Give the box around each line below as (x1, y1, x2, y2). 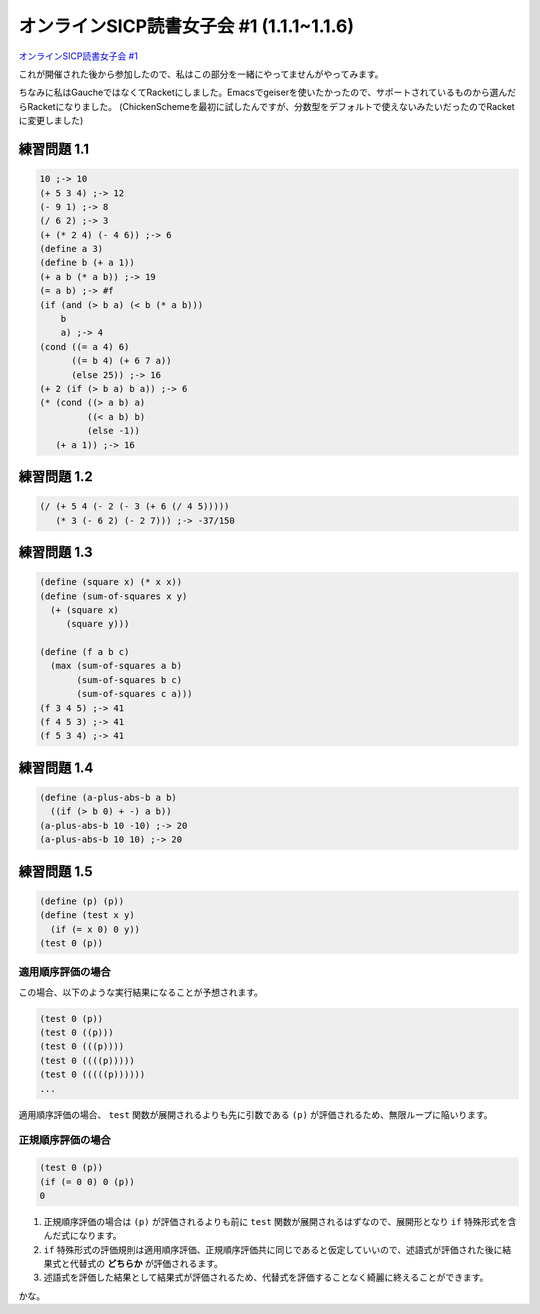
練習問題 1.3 (18, 543, 94, 560)
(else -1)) (86, 425, 140, 437)
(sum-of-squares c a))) (76, 688, 194, 700)
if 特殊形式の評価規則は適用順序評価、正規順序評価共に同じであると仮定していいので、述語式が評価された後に (43, 1243, 503, 1255)
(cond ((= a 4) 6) (39, 341, 130, 352)
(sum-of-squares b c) (76, 674, 183, 685)
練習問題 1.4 (18, 759, 94, 776)
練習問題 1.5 (18, 863, 93, 880)
